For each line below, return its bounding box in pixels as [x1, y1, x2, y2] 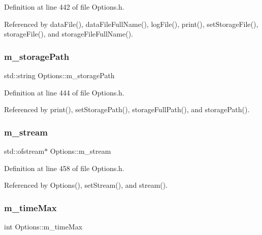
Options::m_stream [50, 146, 111, 156]
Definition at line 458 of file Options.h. [4, 162, 124, 173]
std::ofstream [4, 146, 45, 156]
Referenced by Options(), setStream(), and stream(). [4, 180, 168, 190]
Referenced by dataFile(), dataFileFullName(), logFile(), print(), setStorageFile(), [4, 18, 258, 29]
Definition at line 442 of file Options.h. [4, 2, 124, 12]
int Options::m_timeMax [4, 221, 83, 231]
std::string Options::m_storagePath [4, 70, 115, 80]
